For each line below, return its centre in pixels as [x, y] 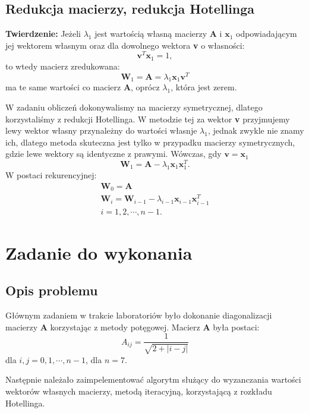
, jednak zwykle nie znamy [256, 130]
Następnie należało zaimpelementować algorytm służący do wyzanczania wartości [153, 379]
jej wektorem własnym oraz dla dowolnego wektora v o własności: [125, 45]
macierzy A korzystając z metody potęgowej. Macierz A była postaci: [133, 327]
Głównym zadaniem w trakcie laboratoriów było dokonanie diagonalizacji [139, 315]
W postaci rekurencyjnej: [51, 175]
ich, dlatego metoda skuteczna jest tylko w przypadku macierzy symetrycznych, [150, 142]
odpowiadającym [267, 34]
